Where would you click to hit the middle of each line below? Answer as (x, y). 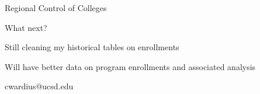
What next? (26, 27)
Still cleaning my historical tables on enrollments (92, 47)
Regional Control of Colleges (56, 8)
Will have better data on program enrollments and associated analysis (130, 66)
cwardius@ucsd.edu (39, 86)
